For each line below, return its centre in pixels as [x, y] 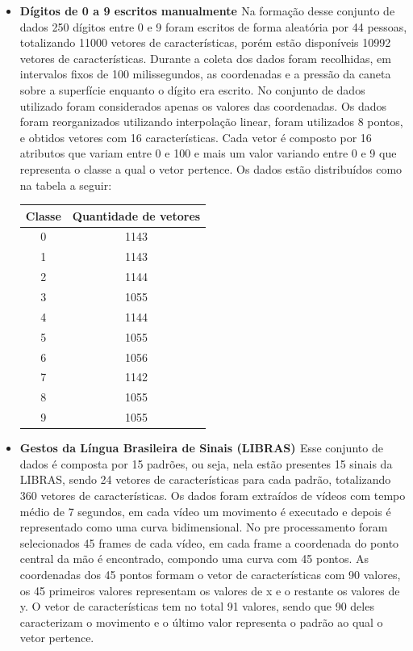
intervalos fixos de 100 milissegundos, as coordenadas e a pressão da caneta [205, 74]
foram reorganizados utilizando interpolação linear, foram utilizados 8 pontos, [211, 122]
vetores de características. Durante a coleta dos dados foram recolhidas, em [205, 58]
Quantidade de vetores [136, 215]
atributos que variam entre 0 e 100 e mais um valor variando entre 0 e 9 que [208, 153]
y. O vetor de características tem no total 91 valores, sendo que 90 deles [197, 606]
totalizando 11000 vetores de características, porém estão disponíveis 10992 [205, 42]
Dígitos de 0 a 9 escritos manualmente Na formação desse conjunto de [207, 10]
